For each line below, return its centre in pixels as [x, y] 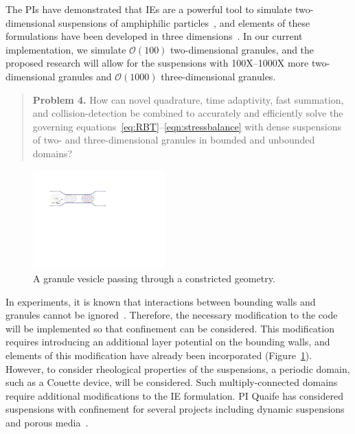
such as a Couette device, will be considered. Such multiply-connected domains [172, 382]
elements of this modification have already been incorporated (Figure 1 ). [159, 355]
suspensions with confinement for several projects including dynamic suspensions [175, 409]
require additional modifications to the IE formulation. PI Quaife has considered [174, 395]
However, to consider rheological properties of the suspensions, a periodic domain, [178, 368]
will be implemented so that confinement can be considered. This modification [170, 328]
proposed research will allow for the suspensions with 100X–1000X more [157, 63]
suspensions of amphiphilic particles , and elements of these [184, 22]
